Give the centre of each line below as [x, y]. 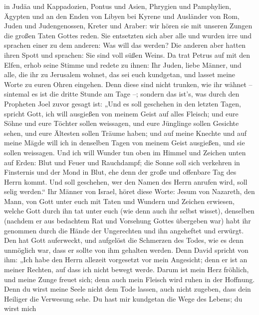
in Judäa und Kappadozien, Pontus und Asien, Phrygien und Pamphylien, [118, 6]
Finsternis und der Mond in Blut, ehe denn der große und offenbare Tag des [120, 172]
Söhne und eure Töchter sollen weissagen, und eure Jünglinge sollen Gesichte [122, 123]
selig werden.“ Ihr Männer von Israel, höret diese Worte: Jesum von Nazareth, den [129, 191]
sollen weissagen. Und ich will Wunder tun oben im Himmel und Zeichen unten [125, 152]
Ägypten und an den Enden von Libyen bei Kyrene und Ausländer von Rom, [122, 16]
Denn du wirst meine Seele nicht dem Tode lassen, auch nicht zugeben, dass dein [128, 289]
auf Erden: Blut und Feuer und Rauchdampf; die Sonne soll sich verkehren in [122, 162]
